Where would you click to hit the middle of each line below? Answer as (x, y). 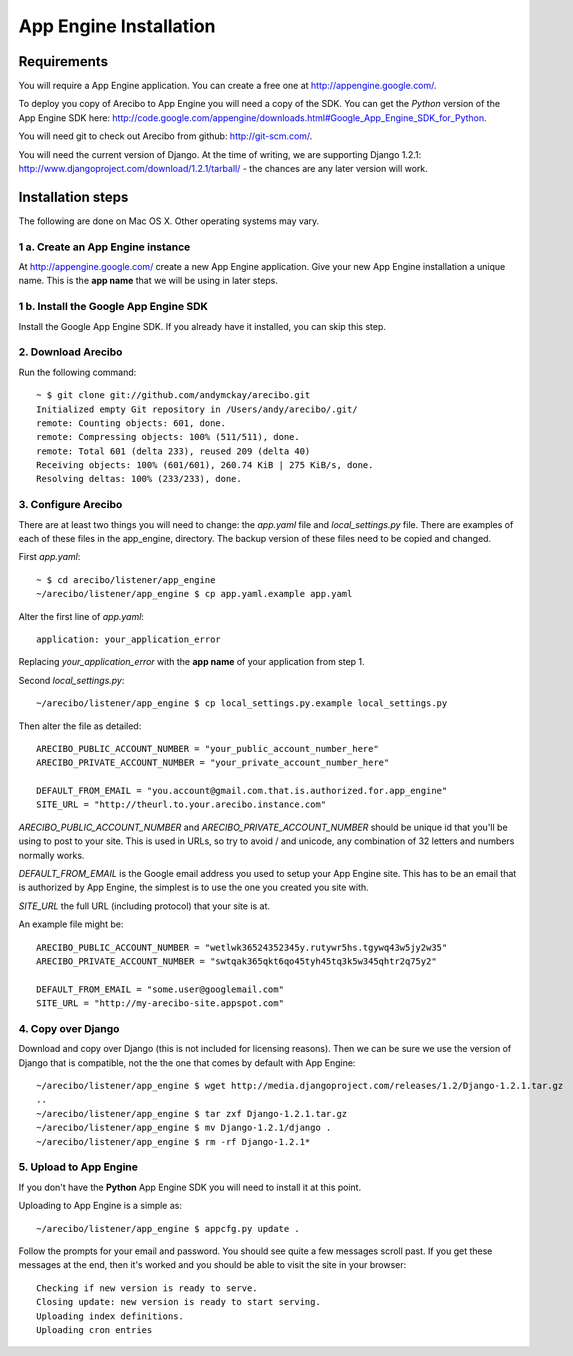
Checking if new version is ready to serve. (147, 1288)
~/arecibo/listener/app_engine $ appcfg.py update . (168, 1228)
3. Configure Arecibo (70, 505)
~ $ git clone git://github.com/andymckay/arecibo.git (173, 395)
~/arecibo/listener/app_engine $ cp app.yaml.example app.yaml (194, 594)
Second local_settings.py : (71, 680)
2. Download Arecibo (70, 352)
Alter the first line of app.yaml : (81, 616)
